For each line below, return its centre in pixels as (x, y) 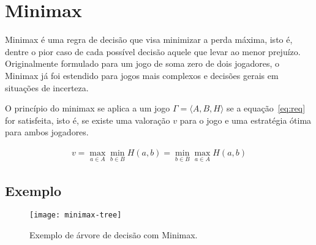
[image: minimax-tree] (76, 215)
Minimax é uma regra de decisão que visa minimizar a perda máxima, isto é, (149, 40)
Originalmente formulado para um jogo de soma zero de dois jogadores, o (142, 63)
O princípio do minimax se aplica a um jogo (88, 108)
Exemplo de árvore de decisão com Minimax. (114, 234)
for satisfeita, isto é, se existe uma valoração (88, 120)
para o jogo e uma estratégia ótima (246, 120)
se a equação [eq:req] (266, 108)
